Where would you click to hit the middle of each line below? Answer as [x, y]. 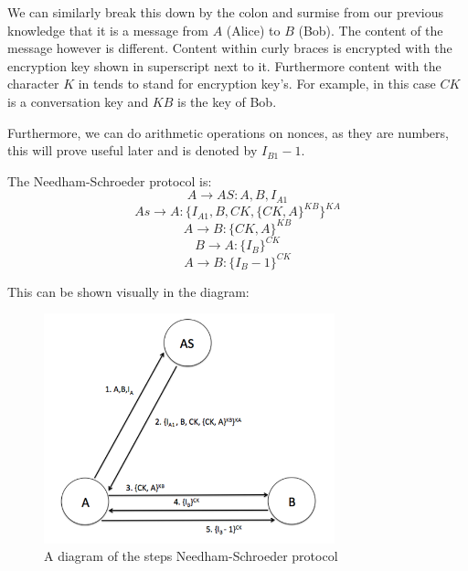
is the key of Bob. [227, 101]
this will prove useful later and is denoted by [133, 150]
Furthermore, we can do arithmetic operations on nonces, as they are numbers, [228, 132]
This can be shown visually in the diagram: [128, 291]
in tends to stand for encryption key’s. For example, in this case [257, 84]
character [33, 84]
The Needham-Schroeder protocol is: [110, 180]
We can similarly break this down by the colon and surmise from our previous [226, 12]
